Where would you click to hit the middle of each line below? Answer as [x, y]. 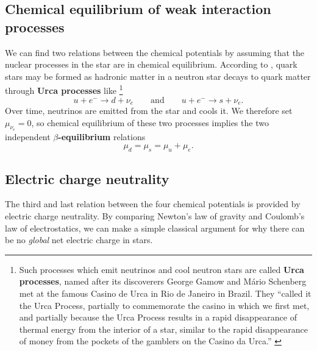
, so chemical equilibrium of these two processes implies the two [150, 122]
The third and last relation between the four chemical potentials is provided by [153, 204]
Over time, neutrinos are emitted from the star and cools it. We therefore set [149, 111]
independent [28, 136]
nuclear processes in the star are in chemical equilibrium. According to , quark [151, 64]
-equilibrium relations [102, 136]
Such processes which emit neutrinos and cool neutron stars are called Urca [162, 269]
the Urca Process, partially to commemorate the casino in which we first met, [164, 305]
